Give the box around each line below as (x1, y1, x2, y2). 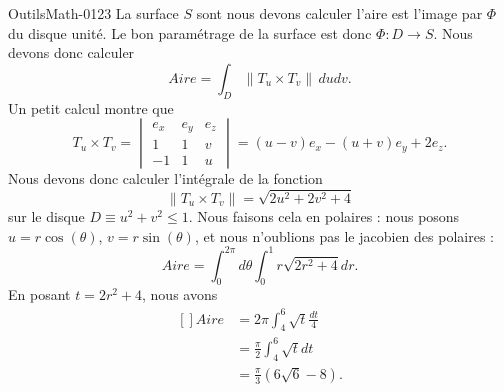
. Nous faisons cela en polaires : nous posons (188, 205, 460, 226)
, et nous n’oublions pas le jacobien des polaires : (194, 225, 494, 246)
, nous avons (142, 284, 218, 305)
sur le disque (8, 205, 85, 226)
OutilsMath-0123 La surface (8, 3, 179, 23)
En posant (8, 284, 71, 305)
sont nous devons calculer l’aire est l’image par (196, 3, 483, 23)
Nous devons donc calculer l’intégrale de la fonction (8, 168, 323, 189)
